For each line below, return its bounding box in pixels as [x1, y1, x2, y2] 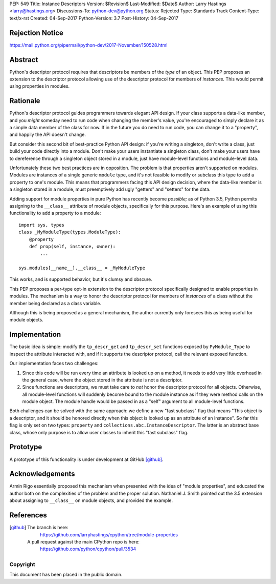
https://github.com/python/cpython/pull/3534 [40, 546, 136, 552]
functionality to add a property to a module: [9, 210, 101, 216]
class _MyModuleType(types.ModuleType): [18, 229, 121, 235]
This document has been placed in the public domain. [9, 572, 123, 578]
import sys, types [18, 222, 65, 228]
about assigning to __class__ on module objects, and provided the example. [9, 497, 173, 504]
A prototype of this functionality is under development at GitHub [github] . [9, 456, 164, 462]
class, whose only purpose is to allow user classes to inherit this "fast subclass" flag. [9, 429, 189, 435]
